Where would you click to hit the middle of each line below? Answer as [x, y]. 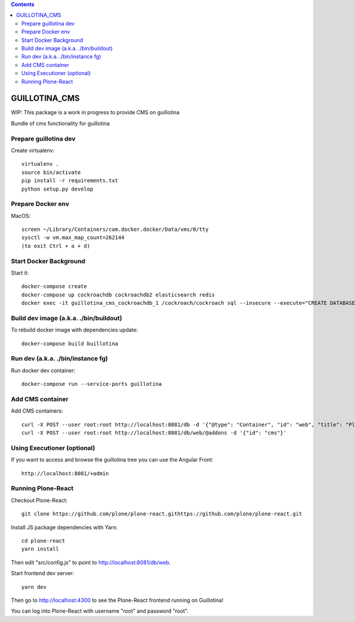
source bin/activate [51, 172]
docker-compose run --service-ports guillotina [92, 384]
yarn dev [34, 587]
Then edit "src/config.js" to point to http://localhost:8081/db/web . [91, 562]
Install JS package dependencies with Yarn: [64, 527]
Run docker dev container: [43, 370]
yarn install [40, 549]
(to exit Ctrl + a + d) [56, 246]
